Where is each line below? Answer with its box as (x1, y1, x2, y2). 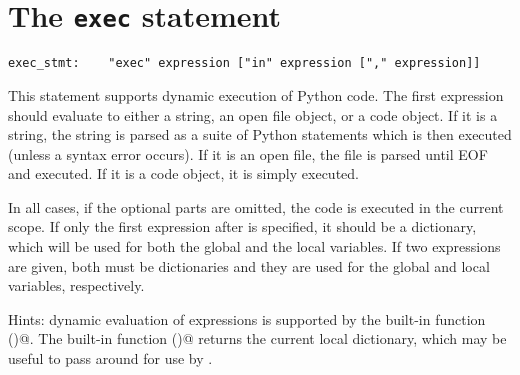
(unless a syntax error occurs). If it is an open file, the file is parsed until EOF (8, 143, 488, 164)
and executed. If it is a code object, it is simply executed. (8, 163, 359, 184)
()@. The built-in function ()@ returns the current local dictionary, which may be (8, 328, 507, 349)
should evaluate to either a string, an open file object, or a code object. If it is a (8, 104, 498, 125)
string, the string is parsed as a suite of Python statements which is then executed (8, 124, 512, 145)
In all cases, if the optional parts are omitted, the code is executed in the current (8, 196, 504, 217)
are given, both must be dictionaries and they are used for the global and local (8, 255, 490, 276)
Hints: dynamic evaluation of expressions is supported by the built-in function (8, 308, 486, 329)
